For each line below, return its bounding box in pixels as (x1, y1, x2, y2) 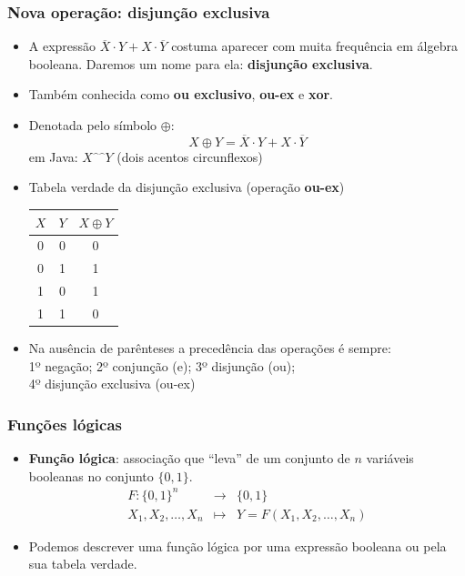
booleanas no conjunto (28, 466, 154, 485)
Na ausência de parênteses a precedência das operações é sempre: (28, 338, 391, 357)
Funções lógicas (7, 412, 122, 435)
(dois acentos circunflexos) (116, 147, 263, 166)
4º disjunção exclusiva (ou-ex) (28, 374, 196, 393)
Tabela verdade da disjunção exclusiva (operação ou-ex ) (28, 177, 345, 197)
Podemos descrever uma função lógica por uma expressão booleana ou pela (28, 536, 447, 555)
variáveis (366, 448, 414, 467)
